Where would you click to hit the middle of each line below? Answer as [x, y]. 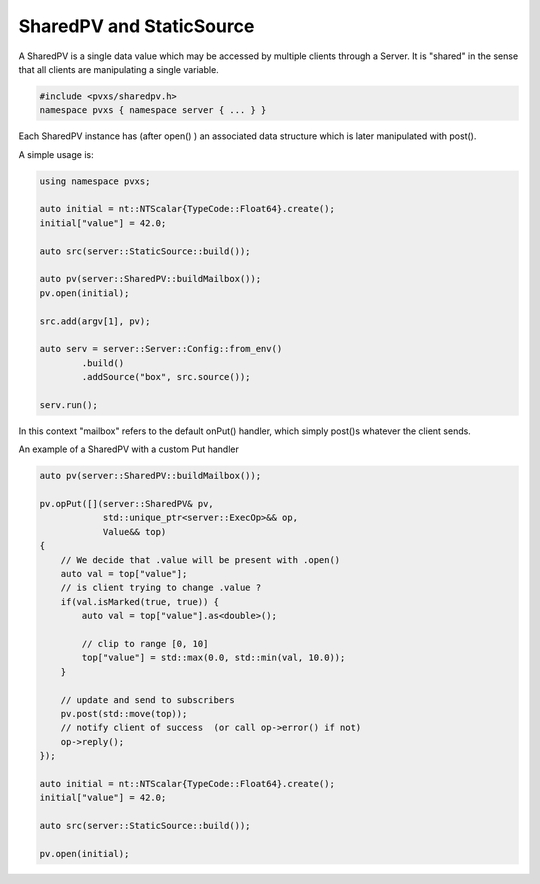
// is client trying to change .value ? [161, 588]
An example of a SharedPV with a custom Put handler [128, 449]
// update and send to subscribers [147, 699]
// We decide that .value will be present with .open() [200, 559]
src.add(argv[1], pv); [95, 321]
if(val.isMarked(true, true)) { [140, 601]
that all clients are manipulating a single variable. [118, 69]
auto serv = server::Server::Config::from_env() [161, 349]
